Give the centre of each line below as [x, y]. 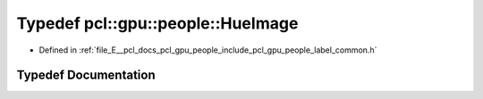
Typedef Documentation [86, 75]
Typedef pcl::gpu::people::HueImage [157, 23]
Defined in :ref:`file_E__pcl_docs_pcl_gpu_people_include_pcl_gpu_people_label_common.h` [208, 50]
